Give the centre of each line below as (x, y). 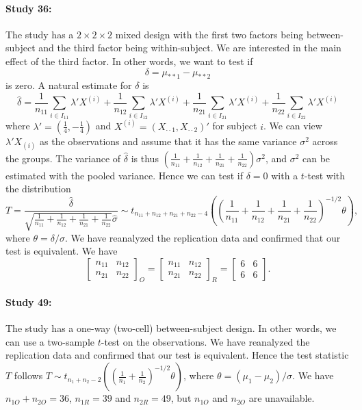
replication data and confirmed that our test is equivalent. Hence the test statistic (177, 355)
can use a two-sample (50, 341)
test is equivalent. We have (62, 251)
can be (316, 158)
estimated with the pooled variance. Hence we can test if (125, 175)
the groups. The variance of (63, 158)
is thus (145, 158)
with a (285, 175)
